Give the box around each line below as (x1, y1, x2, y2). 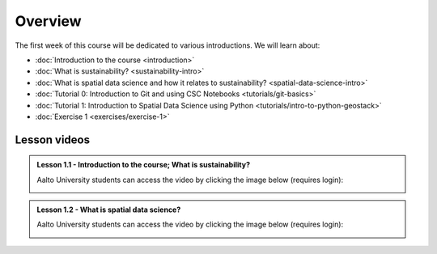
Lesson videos (15, 133, 91, 146)
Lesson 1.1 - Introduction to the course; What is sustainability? (36, 160, 251, 170)
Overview (15, 12, 82, 30)
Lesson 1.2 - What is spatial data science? (36, 205, 181, 214)
